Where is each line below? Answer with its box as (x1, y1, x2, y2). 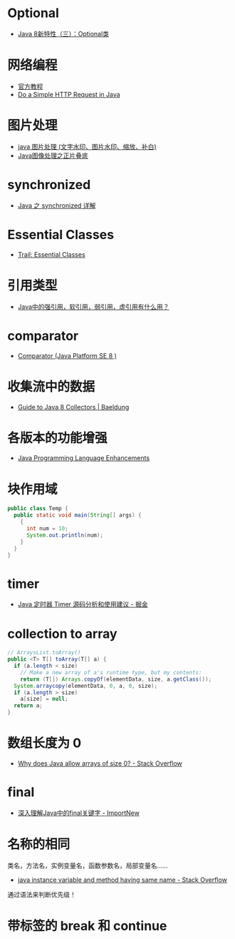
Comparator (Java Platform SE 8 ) (17, 351, 117, 360)
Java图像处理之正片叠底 (17, 151, 89, 160)
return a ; (14, 702, 43, 709)
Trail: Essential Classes (17, 250, 85, 258)
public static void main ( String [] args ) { (14, 512, 142, 519)
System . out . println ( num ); (26, 532, 103, 539)
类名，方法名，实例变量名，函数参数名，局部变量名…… (7, 861, 169, 870)
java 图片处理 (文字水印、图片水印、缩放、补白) (17, 142, 157, 151)
